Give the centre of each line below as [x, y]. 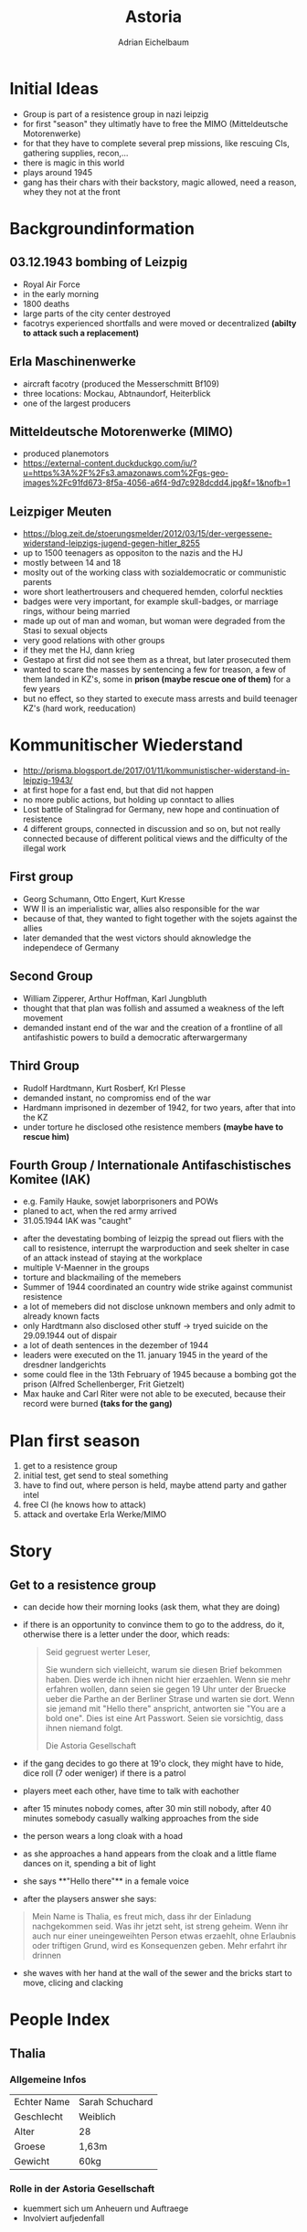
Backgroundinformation [102, 228]
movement [43, 1017]
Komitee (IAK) [50, 1180]
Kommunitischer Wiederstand [127, 745]
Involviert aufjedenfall [64, 2218]
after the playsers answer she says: [90, 1899]
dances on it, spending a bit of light [89, 1864]
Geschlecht [39, 2117]
